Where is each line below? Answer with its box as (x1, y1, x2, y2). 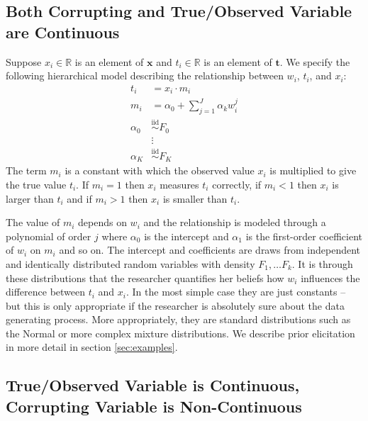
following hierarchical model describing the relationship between (6, 68, 284, 83)
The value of (6, 215, 60, 230)
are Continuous (6, 21, 120, 43)
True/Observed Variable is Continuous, (6, 374, 300, 396)
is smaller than (162, 191, 228, 206)
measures (160, 176, 199, 191)
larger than (6, 191, 54, 206)
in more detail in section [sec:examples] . (6, 339, 178, 354)
